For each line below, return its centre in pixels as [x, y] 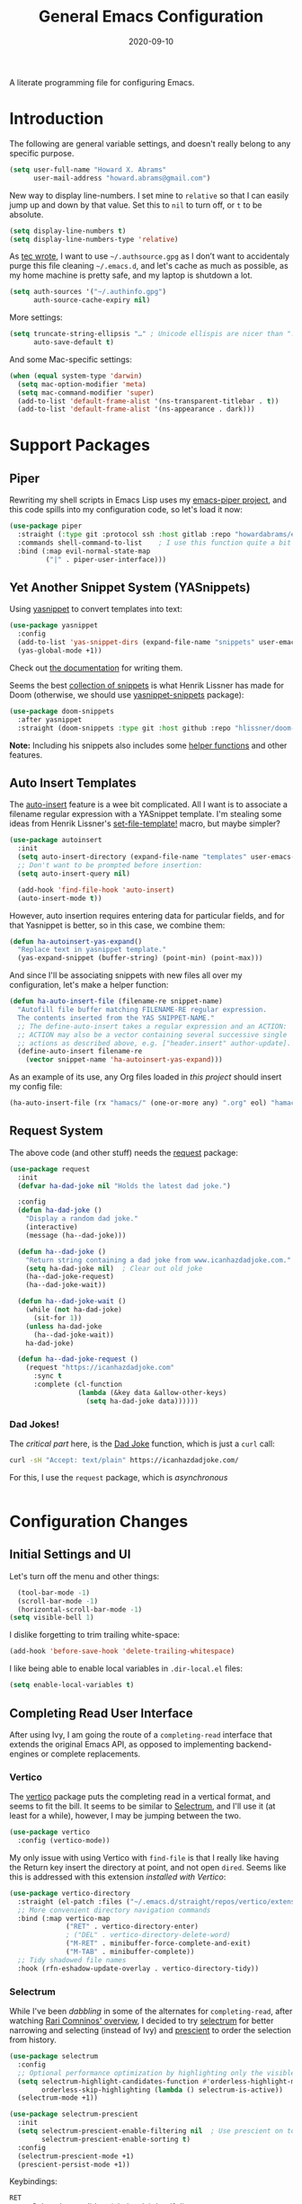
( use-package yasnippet [54, 626]
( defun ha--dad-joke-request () [78, 1359]
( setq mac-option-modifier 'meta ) [82, 384]
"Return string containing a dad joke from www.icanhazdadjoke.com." [159, 1260]
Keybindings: [34, 2182]
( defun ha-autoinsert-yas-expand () [76, 941]
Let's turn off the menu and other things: [84, 1576]
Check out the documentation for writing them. [96, 668]
